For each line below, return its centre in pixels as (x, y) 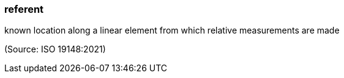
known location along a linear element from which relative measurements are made (172, 30)
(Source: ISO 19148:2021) (55, 49)
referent (24, 9)
